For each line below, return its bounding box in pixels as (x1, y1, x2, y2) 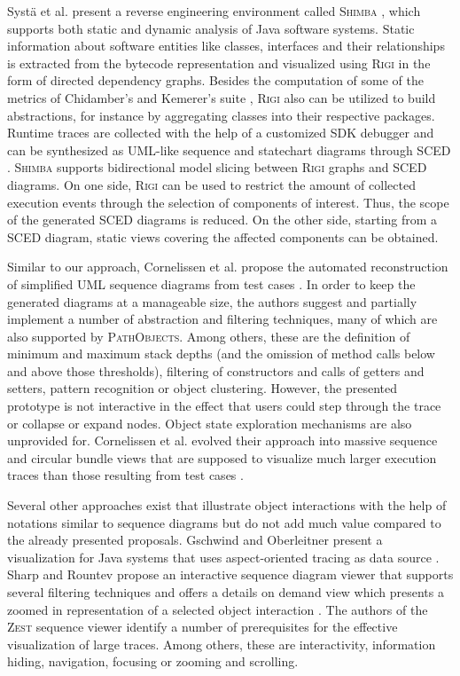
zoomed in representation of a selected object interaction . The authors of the (7, 600, 428, 618)
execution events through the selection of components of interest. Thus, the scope (7, 193, 449, 211)
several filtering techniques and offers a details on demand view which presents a (7, 583, 444, 601)
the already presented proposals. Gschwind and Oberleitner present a (7, 531, 383, 549)
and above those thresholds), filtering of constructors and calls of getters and (7, 361, 425, 380)
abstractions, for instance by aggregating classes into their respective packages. (7, 106, 435, 124)
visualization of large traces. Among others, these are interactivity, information (7, 634, 436, 653)
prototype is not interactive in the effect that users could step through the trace (7, 397, 441, 415)
